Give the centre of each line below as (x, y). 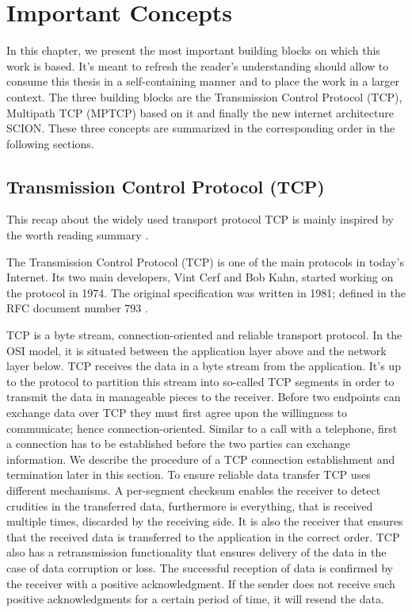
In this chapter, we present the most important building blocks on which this (193, 50)
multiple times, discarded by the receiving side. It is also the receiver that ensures (205, 521)
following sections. (50, 143)
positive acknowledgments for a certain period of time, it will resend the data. (195, 599)
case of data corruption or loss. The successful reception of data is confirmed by (200, 567)
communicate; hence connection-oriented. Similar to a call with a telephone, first (202, 428)
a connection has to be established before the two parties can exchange (178, 444)
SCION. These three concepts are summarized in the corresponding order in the (201, 128)
